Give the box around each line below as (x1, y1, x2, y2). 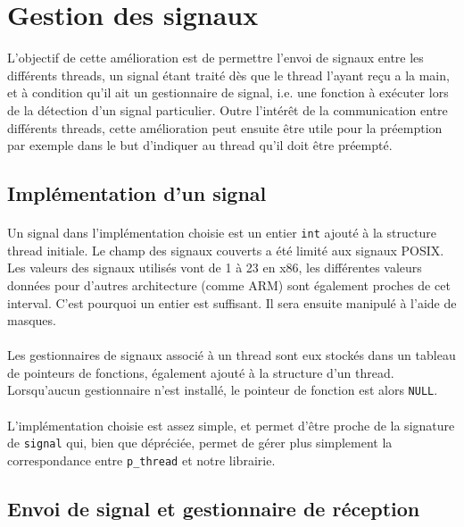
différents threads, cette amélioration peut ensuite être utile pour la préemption (7, 118, 443, 137)
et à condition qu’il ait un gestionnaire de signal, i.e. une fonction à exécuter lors (7, 83, 449, 102)
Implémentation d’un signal (7, 180, 267, 207)
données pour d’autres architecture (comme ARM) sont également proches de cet (7, 275, 451, 294)
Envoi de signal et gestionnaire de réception (7, 495, 420, 523)
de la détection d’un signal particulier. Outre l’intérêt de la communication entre (7, 100, 448, 119)
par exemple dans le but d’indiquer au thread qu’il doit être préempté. (7, 136, 393, 155)
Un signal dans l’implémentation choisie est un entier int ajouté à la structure (7, 223, 436, 242)
